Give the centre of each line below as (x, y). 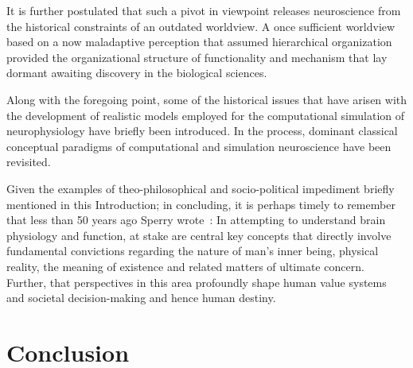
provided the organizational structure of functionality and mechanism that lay (197, 57)
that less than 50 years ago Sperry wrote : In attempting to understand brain (196, 220)
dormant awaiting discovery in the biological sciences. (137, 73)
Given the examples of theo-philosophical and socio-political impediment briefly (201, 188)
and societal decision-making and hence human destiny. (141, 298)
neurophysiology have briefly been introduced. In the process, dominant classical (202, 131)
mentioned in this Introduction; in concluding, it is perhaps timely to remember (201, 204)
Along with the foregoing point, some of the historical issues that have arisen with (207, 99)
